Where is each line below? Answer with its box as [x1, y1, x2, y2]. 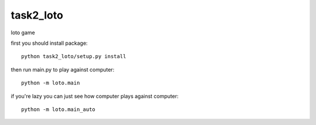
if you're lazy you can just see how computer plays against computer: [11, 92, 178, 99]
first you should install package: [11, 40, 88, 47]
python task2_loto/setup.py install [21, 53, 126, 60]
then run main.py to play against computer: [11, 66, 115, 73]
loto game [11, 29, 35, 36]
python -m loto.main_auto [21, 106, 96, 113]
